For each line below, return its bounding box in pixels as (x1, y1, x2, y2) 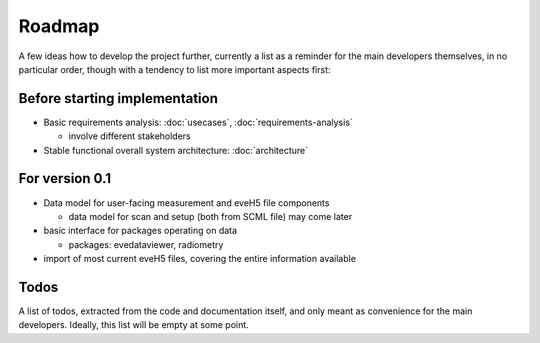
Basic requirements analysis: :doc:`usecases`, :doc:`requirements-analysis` (43, 116, 354, 128)
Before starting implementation (18, 90, 219, 107)
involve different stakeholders (68, 130, 192, 142)
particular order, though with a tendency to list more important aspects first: (18, 63, 331, 75)
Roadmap (18, 15, 100, 37)
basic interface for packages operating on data (43, 225, 238, 237)
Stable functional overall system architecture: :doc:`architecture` (43, 144, 309, 156)
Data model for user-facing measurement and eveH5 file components (43, 196, 330, 209)
